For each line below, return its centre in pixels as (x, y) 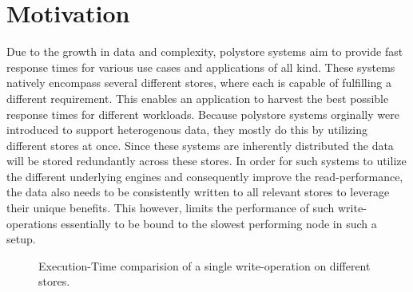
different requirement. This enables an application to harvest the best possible (198, 98)
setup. (21, 239)
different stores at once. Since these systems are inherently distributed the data (200, 145)
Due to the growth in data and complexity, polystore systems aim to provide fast (205, 51)
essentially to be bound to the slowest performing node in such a (219, 223)
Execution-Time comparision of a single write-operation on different (205, 265)
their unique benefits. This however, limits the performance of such (171, 208)
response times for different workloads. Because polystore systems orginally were (203, 114)
